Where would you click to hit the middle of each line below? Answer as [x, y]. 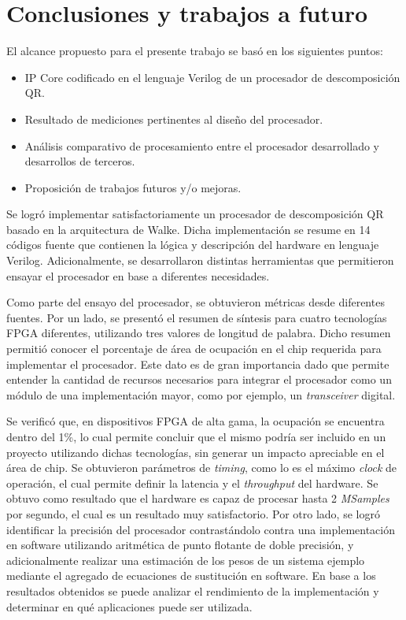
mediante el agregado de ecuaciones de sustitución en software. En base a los [191, 575]
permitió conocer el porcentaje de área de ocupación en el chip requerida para [194, 349]
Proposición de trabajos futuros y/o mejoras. [133, 187]
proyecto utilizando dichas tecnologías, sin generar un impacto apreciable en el [196, 452]
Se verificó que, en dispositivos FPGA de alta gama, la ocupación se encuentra [196, 421]
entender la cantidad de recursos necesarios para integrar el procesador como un [199, 379]
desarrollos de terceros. [80, 161]
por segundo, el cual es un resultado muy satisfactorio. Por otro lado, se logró [193, 513]
